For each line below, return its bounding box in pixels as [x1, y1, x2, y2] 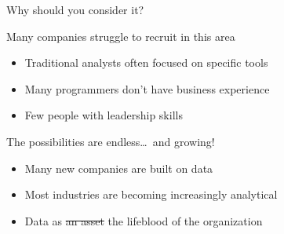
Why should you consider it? [6, 2, 144, 17]
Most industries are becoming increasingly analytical [24, 186, 278, 203]
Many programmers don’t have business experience [24, 80, 270, 97]
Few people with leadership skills [24, 107, 183, 123]
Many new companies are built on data [24, 159, 213, 176]
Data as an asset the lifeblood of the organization [24, 212, 263, 229]
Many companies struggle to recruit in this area [6, 27, 235, 44]
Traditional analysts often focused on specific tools [24, 54, 268, 71]
